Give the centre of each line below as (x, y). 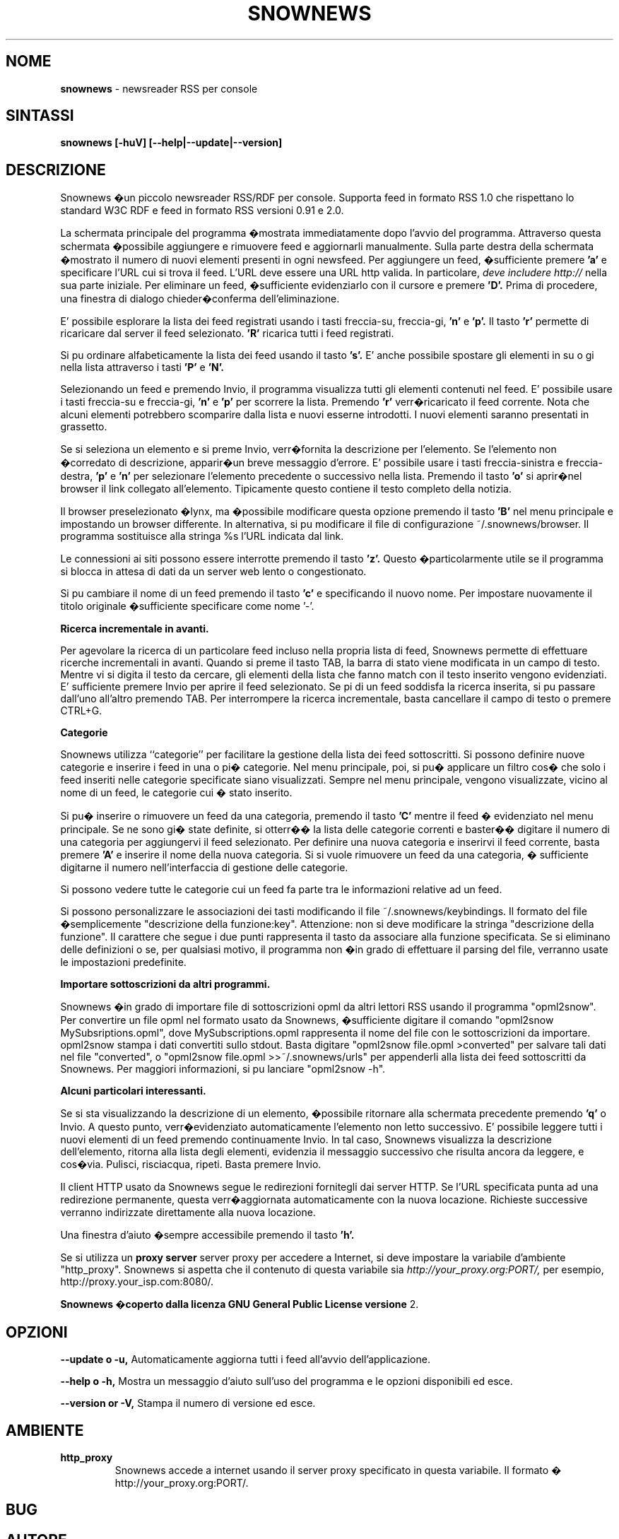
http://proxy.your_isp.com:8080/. (137, 1282)
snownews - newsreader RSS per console (159, 88)
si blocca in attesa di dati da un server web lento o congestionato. (213, 572)
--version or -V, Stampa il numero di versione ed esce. (188, 1403)
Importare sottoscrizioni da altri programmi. (165, 984)
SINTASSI (40, 116)
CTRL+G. (81, 711)
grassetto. (84, 427)
